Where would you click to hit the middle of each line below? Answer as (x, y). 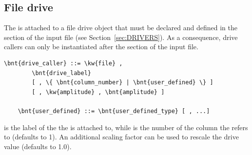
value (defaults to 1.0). (38, 146)
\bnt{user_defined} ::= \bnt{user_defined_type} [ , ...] (114, 111)
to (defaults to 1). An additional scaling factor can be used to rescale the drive (121, 137)
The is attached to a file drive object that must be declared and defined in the (121, 28)
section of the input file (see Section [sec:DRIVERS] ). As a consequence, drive (121, 37)
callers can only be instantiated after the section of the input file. (101, 47)
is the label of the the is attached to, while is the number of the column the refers (126, 127)
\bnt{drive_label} (61, 73)
